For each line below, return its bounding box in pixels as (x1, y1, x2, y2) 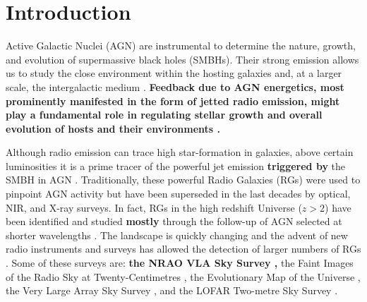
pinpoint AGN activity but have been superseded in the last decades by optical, (6, 186, 351, 201)
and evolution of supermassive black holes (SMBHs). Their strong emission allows (6, 52, 359, 66)
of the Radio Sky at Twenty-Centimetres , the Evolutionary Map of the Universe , (6, 269, 361, 284)
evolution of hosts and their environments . (6, 121, 220, 135)
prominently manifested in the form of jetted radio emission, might (6, 93, 340, 108)
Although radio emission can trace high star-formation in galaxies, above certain (6, 145, 354, 159)
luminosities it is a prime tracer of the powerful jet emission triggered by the (6, 158, 346, 173)
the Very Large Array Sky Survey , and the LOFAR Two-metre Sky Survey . (6, 283, 338, 298)
